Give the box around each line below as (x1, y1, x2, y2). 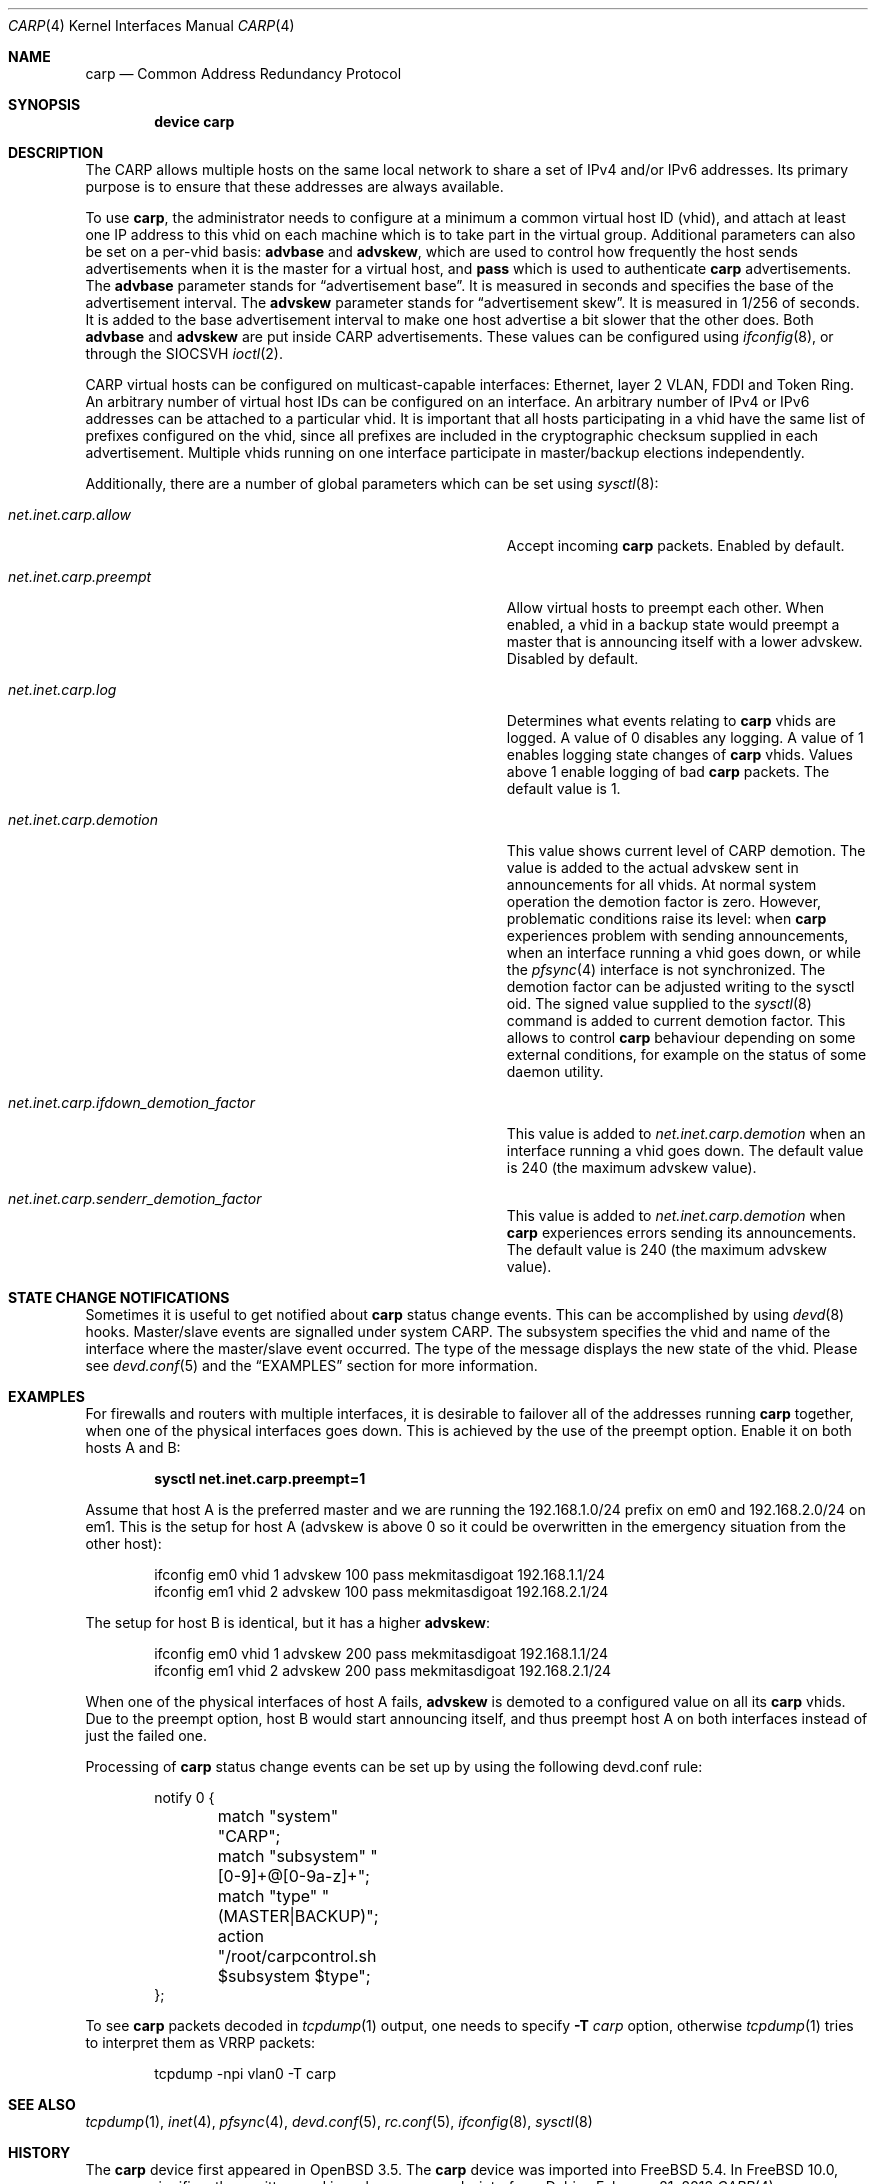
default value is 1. (506, 780, 621, 797)
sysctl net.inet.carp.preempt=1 (154, 1470, 366, 1487)
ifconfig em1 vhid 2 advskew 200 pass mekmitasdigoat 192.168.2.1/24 (154, 1662, 612, 1679)
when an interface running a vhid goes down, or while (506, 944, 862, 961)
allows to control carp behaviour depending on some (506, 1029, 856, 1046)
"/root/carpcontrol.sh (217, 1946, 377, 1966)
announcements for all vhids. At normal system (506, 876, 817, 893)
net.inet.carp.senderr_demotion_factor (8, 1190, 262, 1207)
